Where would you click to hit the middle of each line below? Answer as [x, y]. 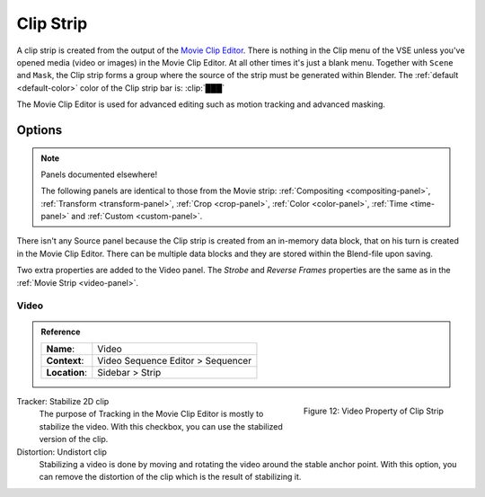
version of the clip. [74, 439]
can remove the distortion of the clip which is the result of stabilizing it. [170, 477]
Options [40, 130]
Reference [61, 332]
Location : [67, 372]
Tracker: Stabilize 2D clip [63, 401]
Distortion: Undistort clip [62, 452]
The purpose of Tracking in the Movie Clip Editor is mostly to [151, 414]
